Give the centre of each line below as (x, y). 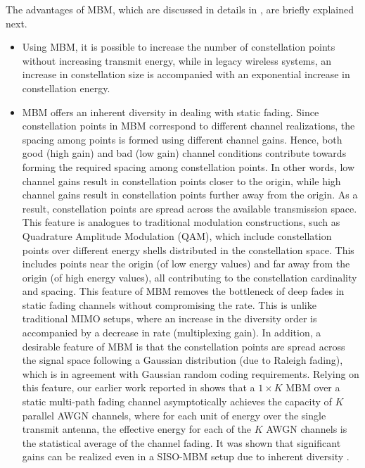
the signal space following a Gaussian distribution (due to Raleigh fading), (182, 360)
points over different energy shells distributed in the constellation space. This (188, 249)
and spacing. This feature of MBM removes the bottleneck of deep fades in (183, 291)
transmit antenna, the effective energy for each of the (137, 429)
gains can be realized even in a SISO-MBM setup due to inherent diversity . (186, 456)
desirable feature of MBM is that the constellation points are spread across (184, 346)
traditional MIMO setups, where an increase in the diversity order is (169, 318)
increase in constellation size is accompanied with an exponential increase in (186, 74)
